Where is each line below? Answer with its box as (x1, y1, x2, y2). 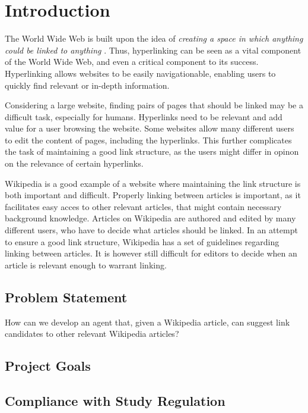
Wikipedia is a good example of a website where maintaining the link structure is (5, 177, 301, 189)
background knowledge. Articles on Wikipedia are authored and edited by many (5, 212, 296, 224)
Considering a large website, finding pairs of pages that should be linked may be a (5, 99, 303, 111)
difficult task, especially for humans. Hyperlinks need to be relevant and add (5, 110, 282, 123)
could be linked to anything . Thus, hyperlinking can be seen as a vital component (5, 43, 301, 56)
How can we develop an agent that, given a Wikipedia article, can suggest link (5, 315, 290, 328)
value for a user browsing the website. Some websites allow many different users (5, 122, 294, 134)
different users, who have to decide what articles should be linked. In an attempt (5, 224, 298, 236)
